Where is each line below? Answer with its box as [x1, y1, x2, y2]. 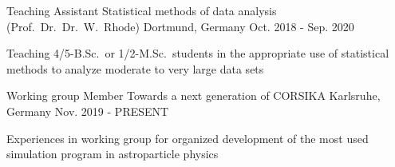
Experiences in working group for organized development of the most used [6, 129, 369, 146]
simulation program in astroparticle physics [6, 145, 219, 162]
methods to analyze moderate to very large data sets [6, 60, 264, 77]
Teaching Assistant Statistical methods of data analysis [6, 2, 277, 18]
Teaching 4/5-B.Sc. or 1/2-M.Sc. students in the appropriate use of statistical [6, 45, 389, 62]
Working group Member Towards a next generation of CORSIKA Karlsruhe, [6, 87, 381, 104]
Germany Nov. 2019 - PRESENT [6, 102, 169, 119]
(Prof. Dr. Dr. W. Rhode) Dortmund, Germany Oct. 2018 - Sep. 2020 [6, 18, 354, 34]
